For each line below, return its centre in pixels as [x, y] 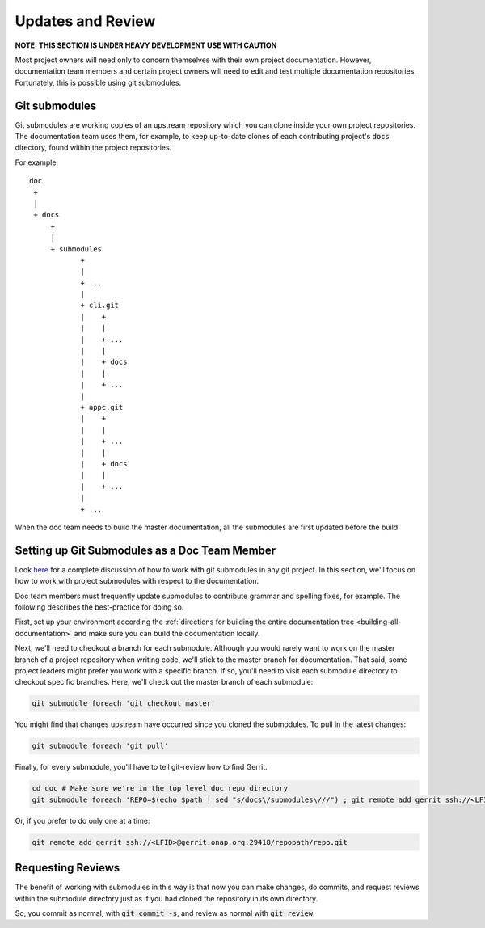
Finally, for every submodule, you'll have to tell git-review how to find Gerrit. [141, 767]
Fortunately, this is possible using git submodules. [98, 82]
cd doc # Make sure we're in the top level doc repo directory [160, 789]
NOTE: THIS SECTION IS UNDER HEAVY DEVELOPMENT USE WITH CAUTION [146, 45]
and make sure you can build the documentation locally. [167, 633]
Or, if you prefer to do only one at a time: [82, 820]
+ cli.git [100, 306]
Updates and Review [85, 21]
